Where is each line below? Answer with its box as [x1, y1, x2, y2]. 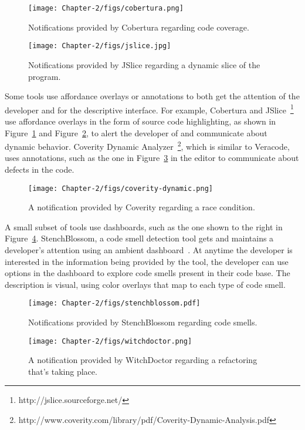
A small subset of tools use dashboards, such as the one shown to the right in [5, 220, 283, 233]
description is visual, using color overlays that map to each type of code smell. [5, 278, 286, 290]
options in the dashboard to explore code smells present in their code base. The [5, 267, 290, 279]
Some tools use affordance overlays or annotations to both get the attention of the [5, 90, 300, 102]
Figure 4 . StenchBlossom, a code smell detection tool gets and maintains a [5, 232, 274, 244]
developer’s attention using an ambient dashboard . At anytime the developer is [5, 244, 293, 256]
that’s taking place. [28, 365, 97, 377]
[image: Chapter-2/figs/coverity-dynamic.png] [28, 184, 213, 193]
